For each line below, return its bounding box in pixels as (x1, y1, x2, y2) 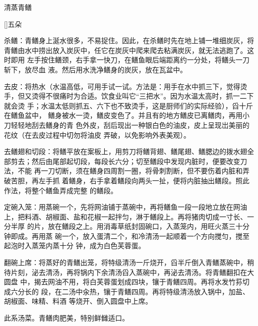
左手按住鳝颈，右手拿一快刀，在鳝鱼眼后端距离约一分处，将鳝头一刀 (27, 54, 250, 65)
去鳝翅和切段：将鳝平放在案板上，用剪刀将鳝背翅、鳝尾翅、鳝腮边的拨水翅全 (4, 146, 254, 157)
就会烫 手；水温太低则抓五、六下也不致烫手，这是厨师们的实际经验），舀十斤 (4, 100, 253, 110)
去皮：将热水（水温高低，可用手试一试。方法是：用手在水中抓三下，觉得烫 (4, 81, 247, 91)
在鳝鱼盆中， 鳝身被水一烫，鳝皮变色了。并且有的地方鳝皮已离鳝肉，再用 (4, 110, 243, 120)
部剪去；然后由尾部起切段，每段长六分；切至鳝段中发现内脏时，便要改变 (4, 156, 240, 166)
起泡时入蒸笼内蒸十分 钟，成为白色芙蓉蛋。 (4, 240, 145, 251)
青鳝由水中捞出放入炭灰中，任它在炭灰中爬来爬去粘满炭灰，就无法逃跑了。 (4, 45, 247, 55)
